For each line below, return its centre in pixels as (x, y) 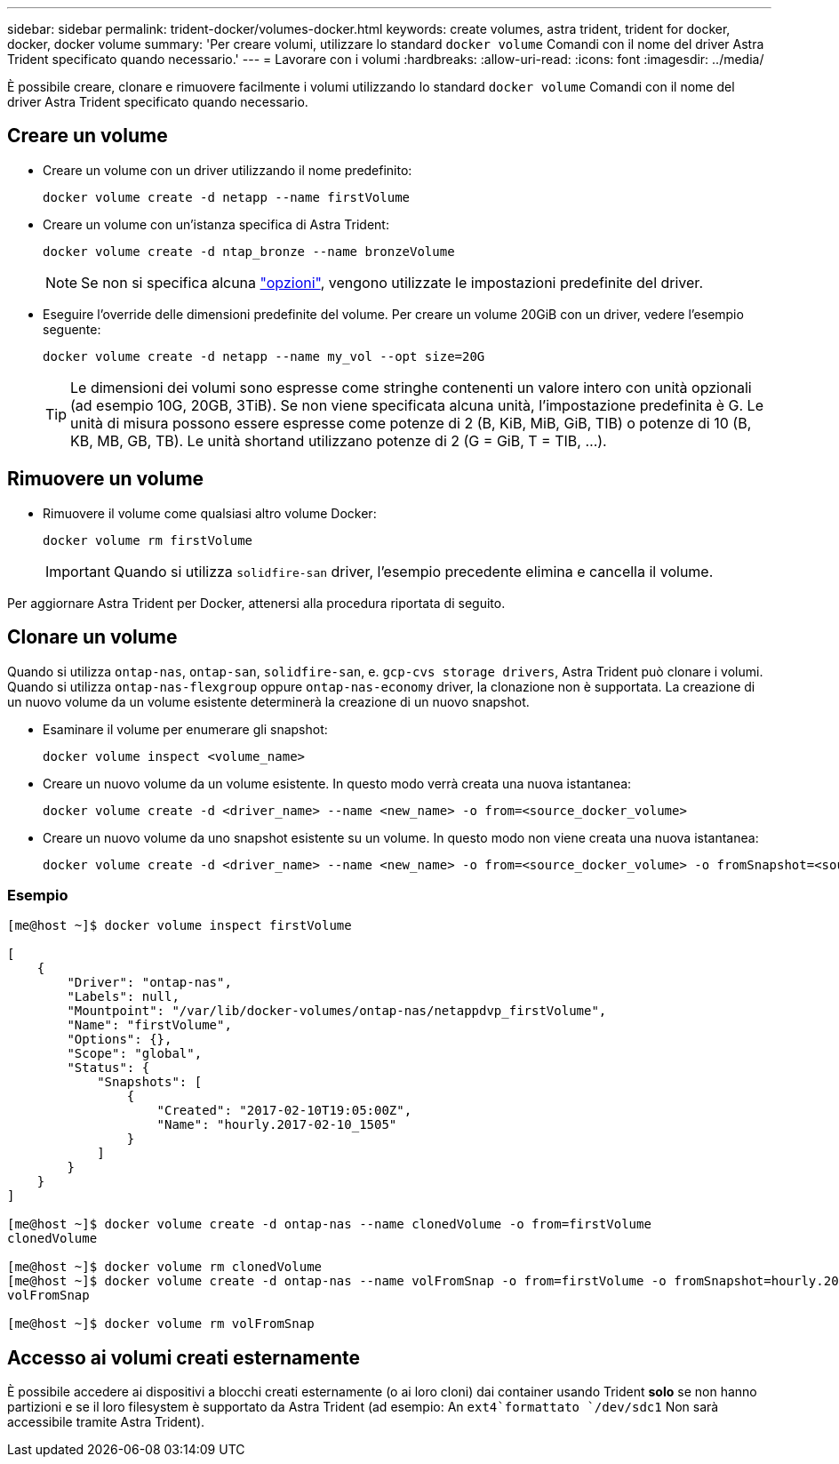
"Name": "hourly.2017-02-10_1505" (277, 1125)
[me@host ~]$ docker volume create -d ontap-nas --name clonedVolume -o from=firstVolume (329, 1224)
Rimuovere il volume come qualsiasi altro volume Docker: (210, 513)
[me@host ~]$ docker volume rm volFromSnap (161, 1324)
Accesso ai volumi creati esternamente (184, 1357)
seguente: (72, 329)
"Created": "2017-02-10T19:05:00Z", (284, 1111)
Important (78, 571)
